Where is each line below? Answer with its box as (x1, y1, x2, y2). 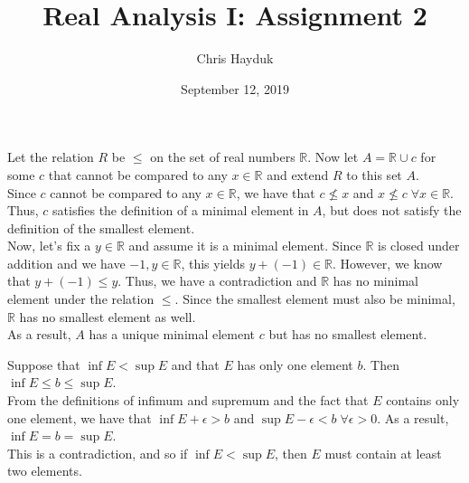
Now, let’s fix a (7, 236, 91, 255)
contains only (386, 391, 460, 410)
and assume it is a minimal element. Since (128, 236, 361, 255)
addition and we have (7, 253, 126, 272)
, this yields (181, 253, 245, 272)
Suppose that (7, 355, 80, 374)
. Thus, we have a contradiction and (117, 271, 317, 290)
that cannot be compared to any (48, 165, 228, 184)
